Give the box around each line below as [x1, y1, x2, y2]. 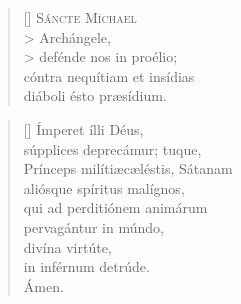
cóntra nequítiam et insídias [23, 65, 195, 86]
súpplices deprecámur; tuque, [23, 138, 202, 159]
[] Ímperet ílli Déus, [23, 118, 144, 139]
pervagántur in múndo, [23, 216, 164, 237]
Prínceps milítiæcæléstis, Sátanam [23, 158, 233, 179]
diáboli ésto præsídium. [23, 85, 167, 106]
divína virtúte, [23, 236, 112, 257]
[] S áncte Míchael [23, 7, 137, 27]
